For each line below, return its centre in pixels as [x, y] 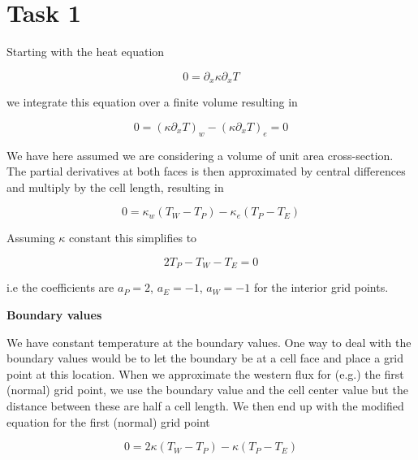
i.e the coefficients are [60, 287]
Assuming [31, 238]
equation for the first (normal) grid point [108, 421]
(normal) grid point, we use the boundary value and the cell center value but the [207, 390]
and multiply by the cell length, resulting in [115, 187]
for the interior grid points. [321, 287]
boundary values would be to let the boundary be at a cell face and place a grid [205, 358]
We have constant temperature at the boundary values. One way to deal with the [209, 342]
